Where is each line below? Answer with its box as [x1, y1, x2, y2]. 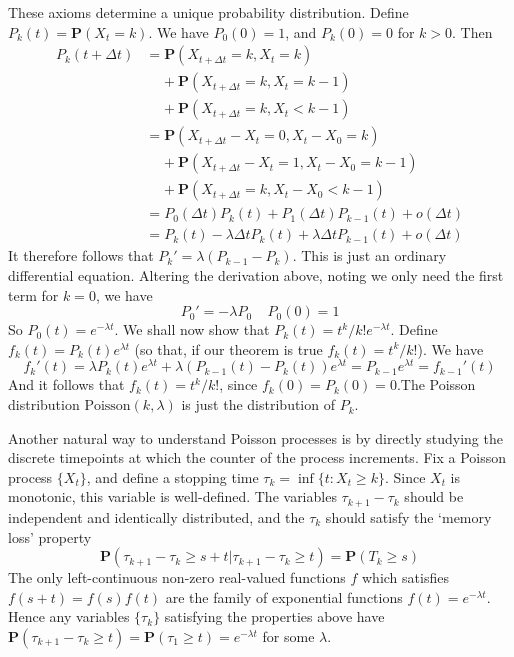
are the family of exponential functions [165, 586, 403, 607]
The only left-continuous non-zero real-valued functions [8, 567, 346, 588]
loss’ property [8, 526, 92, 547]
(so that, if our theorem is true [134, 338, 323, 359]
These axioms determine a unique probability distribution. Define [8, 2, 409, 22]
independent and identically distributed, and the [8, 506, 305, 527]
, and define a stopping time [86, 466, 259, 487]
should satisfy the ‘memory [325, 506, 492, 527]
